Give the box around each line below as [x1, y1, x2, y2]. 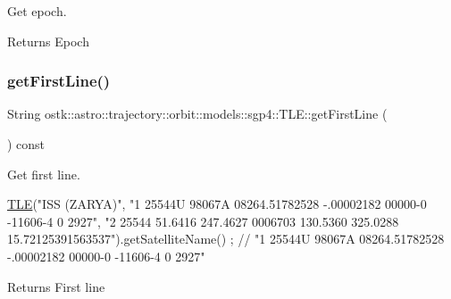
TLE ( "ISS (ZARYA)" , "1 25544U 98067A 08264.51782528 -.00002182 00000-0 [7, 195, 427, 213]
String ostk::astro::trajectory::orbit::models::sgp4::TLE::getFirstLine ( [7, 104, 388, 123]
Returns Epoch [7, 31, 89, 50]
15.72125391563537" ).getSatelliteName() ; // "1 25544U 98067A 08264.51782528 [7, 229, 445, 248]
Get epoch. [7, 2, 67, 20]
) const [7, 135, 46, 153]
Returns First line [7, 277, 105, 295]
